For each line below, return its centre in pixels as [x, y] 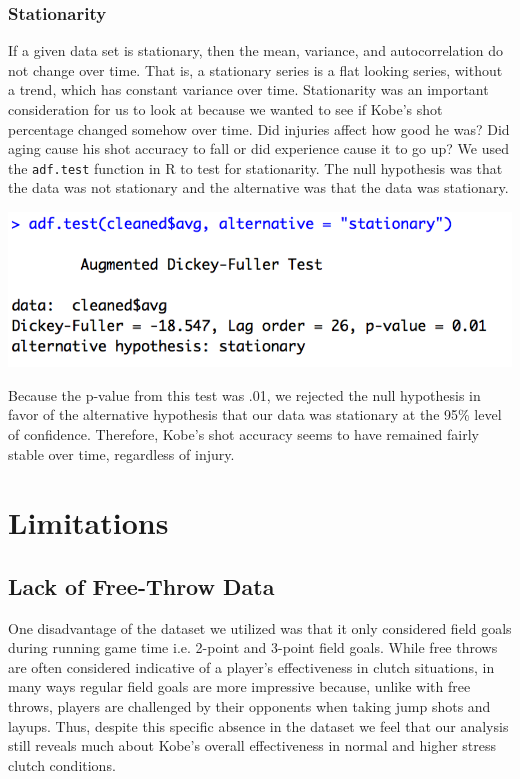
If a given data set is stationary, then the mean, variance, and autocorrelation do [256, 50]
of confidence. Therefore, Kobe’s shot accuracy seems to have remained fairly [244, 433]
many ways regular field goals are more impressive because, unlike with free [239, 686]
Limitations [88, 522]
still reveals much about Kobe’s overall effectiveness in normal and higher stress [252, 745]
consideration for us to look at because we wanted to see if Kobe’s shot [225, 109]
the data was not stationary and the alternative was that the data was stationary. [258, 187]
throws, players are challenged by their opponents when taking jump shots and [249, 706]
